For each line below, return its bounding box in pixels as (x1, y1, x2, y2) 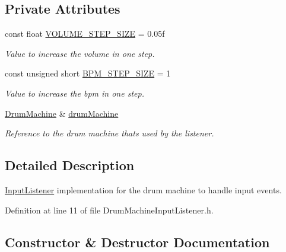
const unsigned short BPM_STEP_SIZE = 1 (5, 67, 171, 79)
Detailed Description (5, 156, 135, 174)
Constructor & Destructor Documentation (5, 232, 270, 251)
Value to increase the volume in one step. (5, 47, 155, 59)
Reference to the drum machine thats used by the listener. (5, 127, 214, 139)
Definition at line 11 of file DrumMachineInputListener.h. (5, 203, 214, 216)
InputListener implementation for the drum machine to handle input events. (5, 183, 282, 196)
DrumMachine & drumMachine (5, 107, 119, 119)
